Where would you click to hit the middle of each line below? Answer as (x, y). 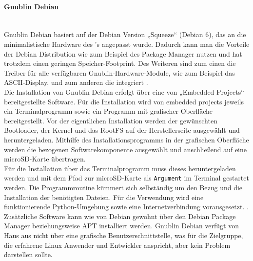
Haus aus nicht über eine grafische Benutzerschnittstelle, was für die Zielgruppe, (124, 235)
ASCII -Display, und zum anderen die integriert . (76, 82)
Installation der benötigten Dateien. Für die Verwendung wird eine (104, 197)
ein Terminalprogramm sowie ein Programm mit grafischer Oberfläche (108, 111)
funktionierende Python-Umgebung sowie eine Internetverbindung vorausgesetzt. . (126, 207)
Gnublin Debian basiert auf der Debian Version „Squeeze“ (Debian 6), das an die (125, 34)
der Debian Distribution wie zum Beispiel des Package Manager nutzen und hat (123, 53)
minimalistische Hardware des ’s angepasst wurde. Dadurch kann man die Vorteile (127, 44)
